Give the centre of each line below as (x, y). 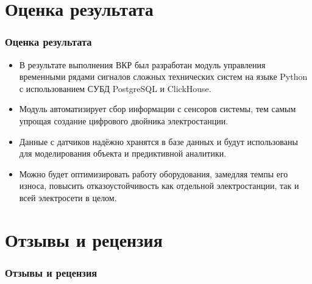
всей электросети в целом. (68, 197)
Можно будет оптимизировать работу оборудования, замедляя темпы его (154, 173)
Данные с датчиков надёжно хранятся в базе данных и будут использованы (158, 141)
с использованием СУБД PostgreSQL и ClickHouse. (115, 88)
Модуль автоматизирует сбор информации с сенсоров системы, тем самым (158, 109)
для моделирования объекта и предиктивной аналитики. (123, 153)
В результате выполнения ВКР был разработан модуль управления (142, 64)
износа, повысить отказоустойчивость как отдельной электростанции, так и (159, 186)
